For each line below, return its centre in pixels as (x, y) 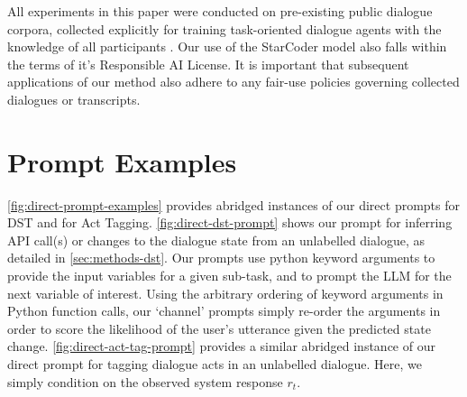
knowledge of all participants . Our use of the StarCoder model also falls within (227, 46)
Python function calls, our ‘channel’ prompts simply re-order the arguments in (224, 311)
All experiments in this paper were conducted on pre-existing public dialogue (220, 11)
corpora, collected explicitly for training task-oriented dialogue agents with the (224, 28)
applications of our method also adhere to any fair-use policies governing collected (233, 82)
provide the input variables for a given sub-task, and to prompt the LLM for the (229, 276)
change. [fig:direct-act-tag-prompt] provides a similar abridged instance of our (221, 346)
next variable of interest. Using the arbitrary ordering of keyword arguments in (225, 293)
